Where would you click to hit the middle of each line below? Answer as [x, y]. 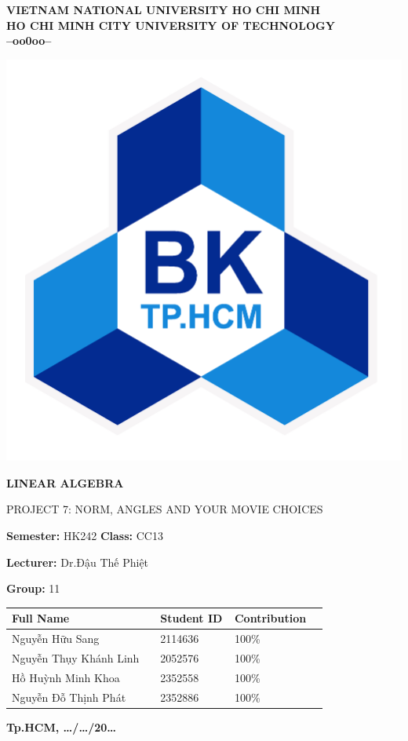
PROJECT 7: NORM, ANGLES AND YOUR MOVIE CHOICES [165, 509]
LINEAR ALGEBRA [65, 482]
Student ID [191, 618]
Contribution [270, 618]
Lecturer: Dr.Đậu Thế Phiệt [78, 562]
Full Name [41, 618]
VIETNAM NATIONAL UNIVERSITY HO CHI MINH [164, 9]
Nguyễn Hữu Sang [56, 639]
